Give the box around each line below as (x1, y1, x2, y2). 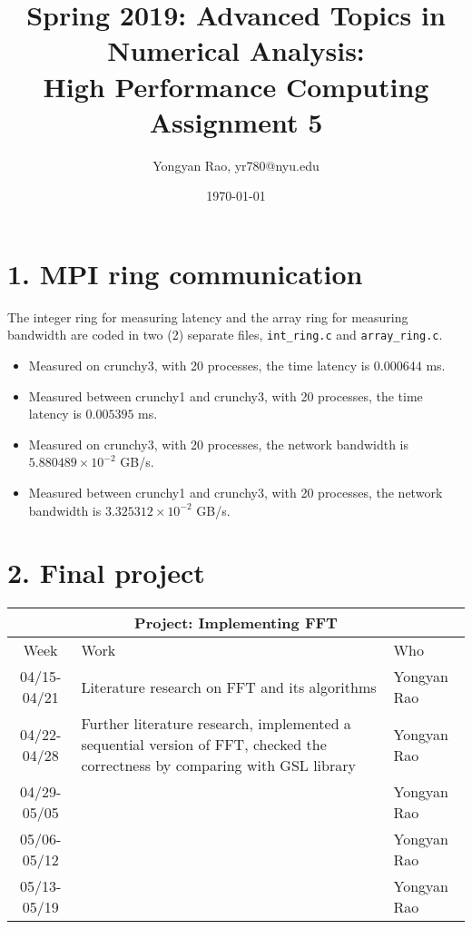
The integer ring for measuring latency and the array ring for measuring (7, 307, 408, 326)
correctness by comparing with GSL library (81, 755, 356, 776)
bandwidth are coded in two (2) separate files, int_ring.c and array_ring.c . (7, 325, 443, 344)
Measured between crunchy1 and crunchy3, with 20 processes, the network (28, 483, 443, 502)
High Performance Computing (43, 67, 429, 104)
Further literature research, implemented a (81, 713, 351, 735)
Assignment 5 (149, 103, 323, 140)
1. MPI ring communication (7, 254, 363, 292)
